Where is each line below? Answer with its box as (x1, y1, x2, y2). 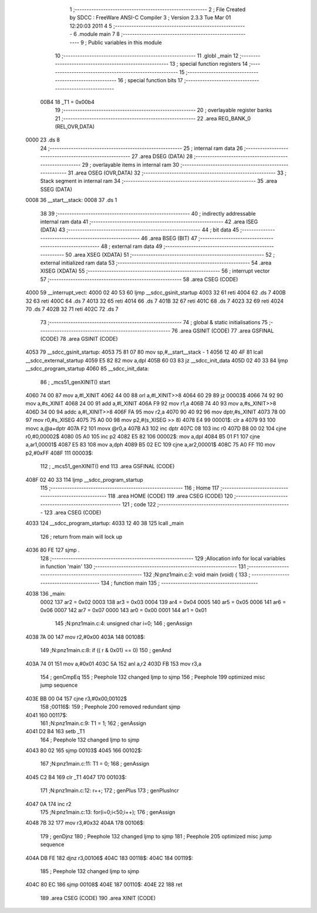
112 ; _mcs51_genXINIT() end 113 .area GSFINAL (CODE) (40, 463, 175, 470)
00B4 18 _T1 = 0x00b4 (40, 98, 95, 105)
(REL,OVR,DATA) (55, 123, 95, 130)
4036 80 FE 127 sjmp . (25, 546, 80, 553)
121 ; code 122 (122, 501, 156, 508)
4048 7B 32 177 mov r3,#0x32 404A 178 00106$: (25, 820, 145, 827)
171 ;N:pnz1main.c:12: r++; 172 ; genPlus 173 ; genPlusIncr (40, 787, 179, 794)
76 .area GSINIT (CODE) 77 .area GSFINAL (171, 327, 274, 334)
